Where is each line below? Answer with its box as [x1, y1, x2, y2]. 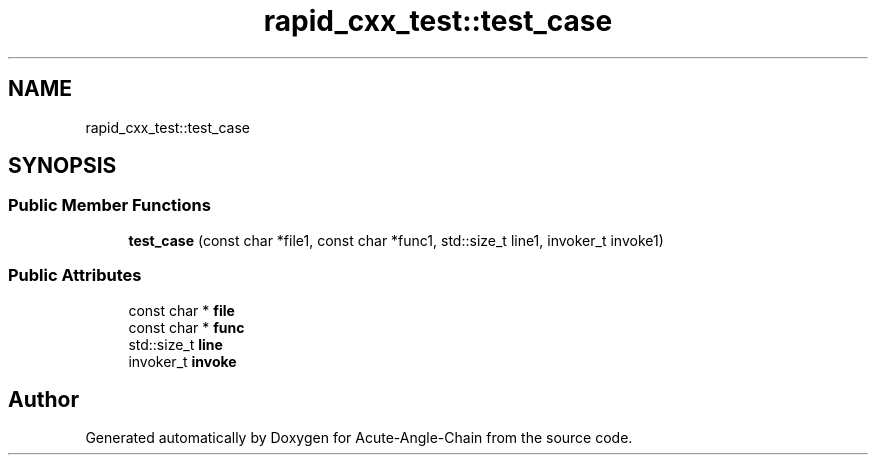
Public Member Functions [8, 195, 211, 216]
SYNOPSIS [8, 153, 117, 179]
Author [8, 386, 79, 412]
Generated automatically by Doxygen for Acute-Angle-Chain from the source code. [85, 429, 633, 447]
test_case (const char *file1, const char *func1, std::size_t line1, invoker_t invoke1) [128, 231, 664, 249]
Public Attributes [8, 265, 142, 286]
